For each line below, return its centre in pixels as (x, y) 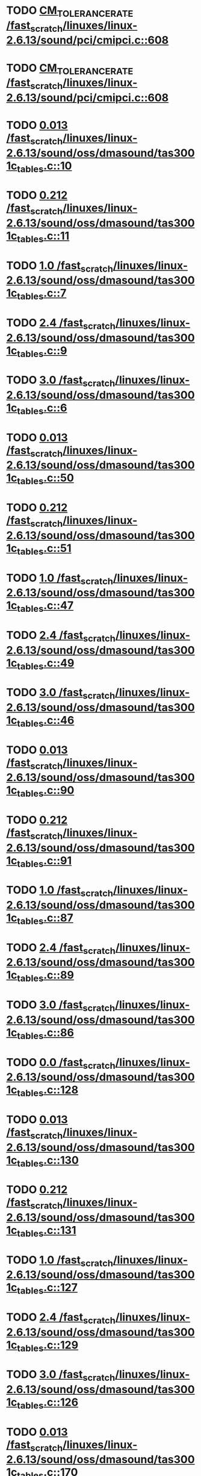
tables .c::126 (48, 1403)
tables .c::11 (43, 237)
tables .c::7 (42, 294)
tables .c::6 (42, 409)
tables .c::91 (45, 861)
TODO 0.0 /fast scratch (61, 1063)
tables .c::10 (45, 167)
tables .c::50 (45, 479)
